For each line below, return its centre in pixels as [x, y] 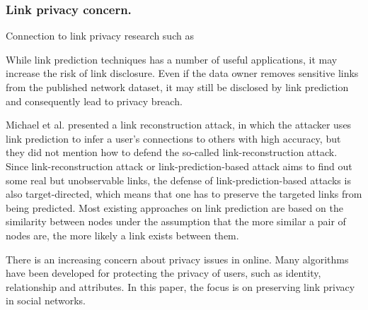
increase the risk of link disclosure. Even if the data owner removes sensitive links [182, 73]
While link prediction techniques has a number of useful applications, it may [172, 59]
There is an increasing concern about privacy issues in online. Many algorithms [177, 259]
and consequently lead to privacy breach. [94, 101]
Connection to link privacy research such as [100, 36]
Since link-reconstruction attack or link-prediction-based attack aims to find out [179, 166]
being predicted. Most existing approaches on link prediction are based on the [174, 207]
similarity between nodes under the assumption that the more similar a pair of [176, 221]
